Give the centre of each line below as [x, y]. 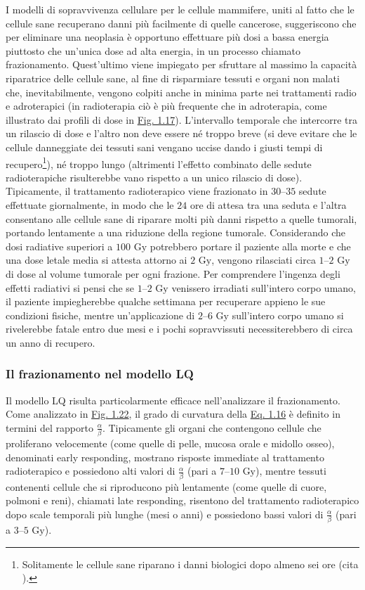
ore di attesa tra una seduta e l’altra [268, 204]
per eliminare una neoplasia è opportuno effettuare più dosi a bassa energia [167, 37]
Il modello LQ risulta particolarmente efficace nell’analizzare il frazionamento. [173, 400]
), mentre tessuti [291, 471]
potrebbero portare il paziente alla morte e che [250, 246]
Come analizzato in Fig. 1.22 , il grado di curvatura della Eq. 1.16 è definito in [173, 414]
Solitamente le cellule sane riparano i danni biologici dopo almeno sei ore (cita [190, 564]
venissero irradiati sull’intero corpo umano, [264, 287]
